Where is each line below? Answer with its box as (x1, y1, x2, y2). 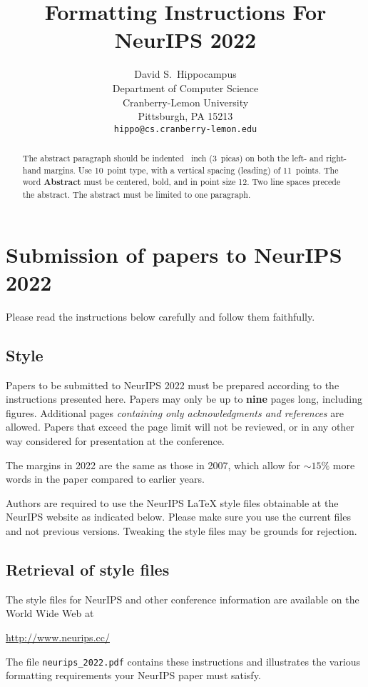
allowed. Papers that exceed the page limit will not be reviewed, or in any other (6, 419, 354, 434)
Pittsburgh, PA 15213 (138, 109, 233, 124)
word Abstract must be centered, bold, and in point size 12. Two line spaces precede (22, 176, 341, 189)
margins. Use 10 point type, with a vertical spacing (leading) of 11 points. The (44, 164, 339, 176)
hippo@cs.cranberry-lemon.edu (113, 124, 257, 134)
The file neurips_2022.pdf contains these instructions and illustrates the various (6, 653, 361, 668)
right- (326, 152, 347, 164)
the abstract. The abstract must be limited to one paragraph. (22, 189, 251, 201)
